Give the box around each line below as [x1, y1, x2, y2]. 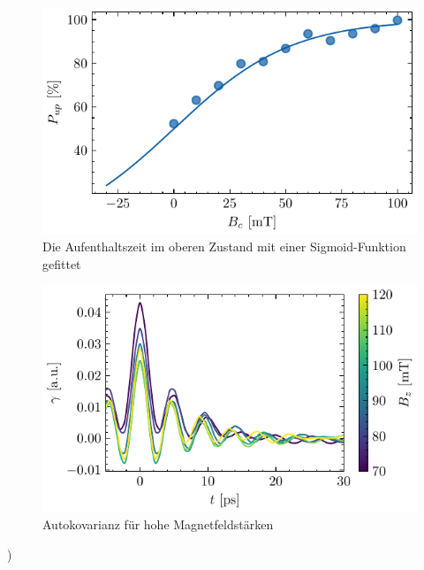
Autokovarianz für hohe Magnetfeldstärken [42, 515, 274, 534]
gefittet [42, 254, 81, 273]
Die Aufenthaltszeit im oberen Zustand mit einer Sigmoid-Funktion [42, 237, 406, 256]
